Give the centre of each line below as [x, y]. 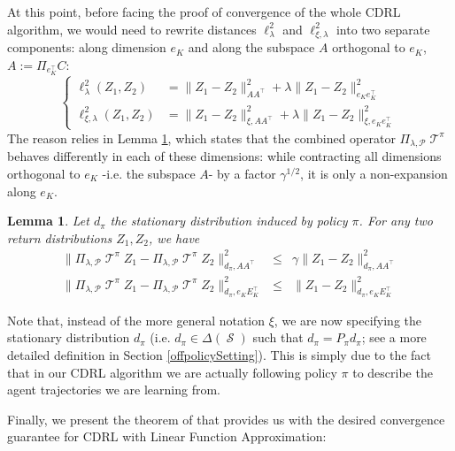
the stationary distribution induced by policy [229, 221]
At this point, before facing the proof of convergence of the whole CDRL [204, 11]
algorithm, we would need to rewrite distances [132, 29]
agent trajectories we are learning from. [114, 390]
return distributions [60, 237]
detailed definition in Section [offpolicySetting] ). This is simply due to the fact [220, 355]
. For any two [396, 221]
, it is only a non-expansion [374, 173]
